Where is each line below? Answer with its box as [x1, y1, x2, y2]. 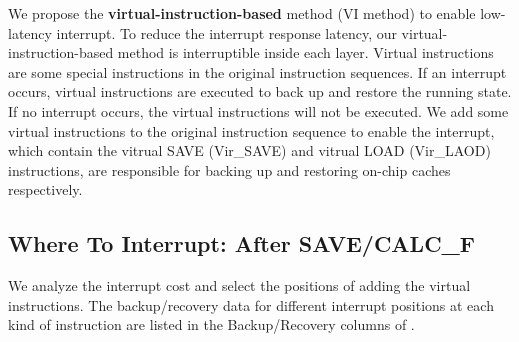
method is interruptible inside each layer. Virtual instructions [117, 42, 494, 63]
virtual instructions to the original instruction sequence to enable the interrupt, [8, 120, 495, 141]
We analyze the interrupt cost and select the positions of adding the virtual [8, 275, 471, 296]
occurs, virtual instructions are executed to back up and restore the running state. [8, 81, 512, 102]
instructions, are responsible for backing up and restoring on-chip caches [8, 159, 451, 180]
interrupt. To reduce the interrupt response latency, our [56, 22, 397, 43]
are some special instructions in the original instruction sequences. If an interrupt [8, 61, 507, 82]
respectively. [8, 179, 83, 200]
